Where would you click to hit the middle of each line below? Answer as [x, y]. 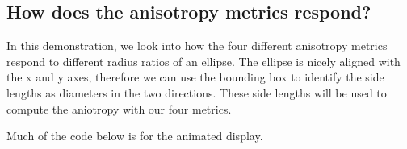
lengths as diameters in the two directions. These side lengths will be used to [197, 92]
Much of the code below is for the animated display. [135, 136]
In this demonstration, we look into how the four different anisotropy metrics [197, 46]
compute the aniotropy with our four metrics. [119, 108]
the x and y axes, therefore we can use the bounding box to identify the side [195, 77]
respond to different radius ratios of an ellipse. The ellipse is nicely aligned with [203, 61]
